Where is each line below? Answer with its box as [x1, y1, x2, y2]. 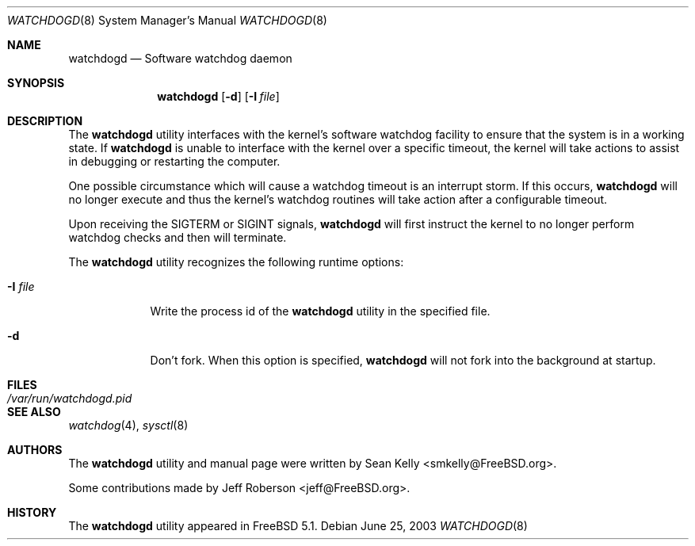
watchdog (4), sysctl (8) [68, 418, 189, 432]
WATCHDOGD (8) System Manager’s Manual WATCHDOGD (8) [7, 13, 327, 27]
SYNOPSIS [7, 76, 65, 90]
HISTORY [7, 506, 57, 519]
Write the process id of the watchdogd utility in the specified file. [150, 304, 491, 318]
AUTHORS [7, 443, 63, 456]
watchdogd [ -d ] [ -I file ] [157, 90, 280, 103]
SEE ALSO [7, 405, 61, 418]
